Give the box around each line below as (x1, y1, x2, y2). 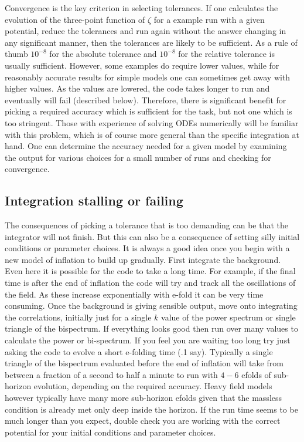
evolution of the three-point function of (5, 13, 145, 25)
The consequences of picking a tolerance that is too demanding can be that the (5, 219, 289, 231)
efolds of (241, 368, 271, 380)
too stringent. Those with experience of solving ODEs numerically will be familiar (5, 116, 299, 129)
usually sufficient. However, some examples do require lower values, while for (5, 59, 279, 71)
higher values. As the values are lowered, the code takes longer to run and (5, 82, 270, 95)
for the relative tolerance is (178, 48, 275, 60)
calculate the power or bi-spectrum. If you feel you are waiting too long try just (5, 334, 291, 346)
